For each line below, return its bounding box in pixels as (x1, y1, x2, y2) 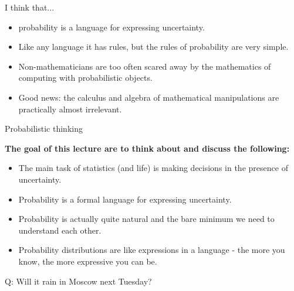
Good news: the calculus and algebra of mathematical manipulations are (18, 91, 279, 103)
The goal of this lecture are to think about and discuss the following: (5, 142, 290, 154)
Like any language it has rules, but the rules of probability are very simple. (18, 40, 289, 53)
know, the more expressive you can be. (18, 255, 157, 267)
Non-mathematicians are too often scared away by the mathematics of (18, 60, 271, 72)
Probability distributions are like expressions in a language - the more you (18, 244, 285, 256)
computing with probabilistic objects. (18, 71, 153, 84)
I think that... (5, 1, 55, 13)
